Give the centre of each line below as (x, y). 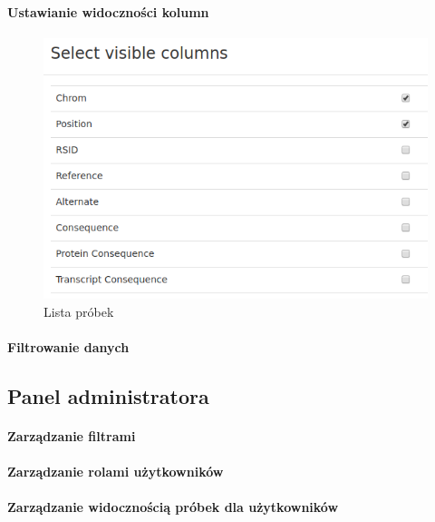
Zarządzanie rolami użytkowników (116, 472)
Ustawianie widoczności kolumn (108, 11)
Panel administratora (108, 396)
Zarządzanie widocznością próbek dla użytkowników (173, 507)
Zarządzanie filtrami (72, 436)
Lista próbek (79, 311)
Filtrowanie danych (68, 347)
